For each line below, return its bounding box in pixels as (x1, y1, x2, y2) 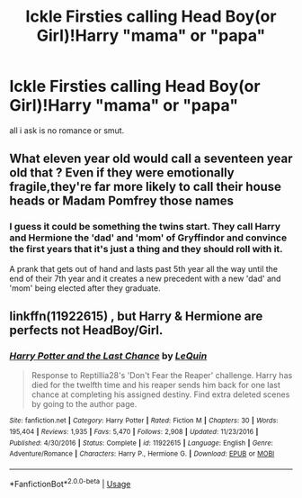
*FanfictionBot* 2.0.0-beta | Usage (9, 476, 131, 489)
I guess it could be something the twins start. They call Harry (9, 221, 281, 233)
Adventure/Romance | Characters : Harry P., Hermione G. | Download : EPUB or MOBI (9, 449, 275, 458)
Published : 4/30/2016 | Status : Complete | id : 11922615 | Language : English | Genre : (9, 439, 273, 448)
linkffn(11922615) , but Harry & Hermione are (9, 309, 263, 324)
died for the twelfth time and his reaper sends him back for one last (31, 380, 281, 391)
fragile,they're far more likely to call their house (9, 179, 281, 195)
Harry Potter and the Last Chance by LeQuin (9, 349, 208, 362)
